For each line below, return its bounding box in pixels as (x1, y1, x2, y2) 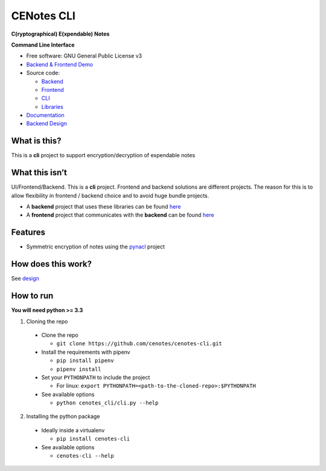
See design (11, 275, 39, 282)
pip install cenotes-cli (56, 435, 130, 443)
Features (11, 227, 45, 238)
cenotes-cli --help (56, 452, 114, 460)
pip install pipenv (56, 357, 114, 364)
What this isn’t (11, 167, 68, 178)
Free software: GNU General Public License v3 (26, 52, 142, 60)
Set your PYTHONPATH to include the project (41, 374, 150, 381)
